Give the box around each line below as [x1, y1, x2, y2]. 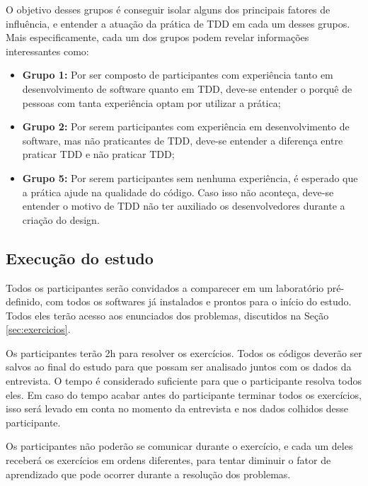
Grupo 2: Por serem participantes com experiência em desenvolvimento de [22, 119, 350, 134]
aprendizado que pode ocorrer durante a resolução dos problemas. [6, 466, 291, 481]
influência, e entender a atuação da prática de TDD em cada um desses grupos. [6, 16, 350, 30]
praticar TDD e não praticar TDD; [22, 147, 175, 162]
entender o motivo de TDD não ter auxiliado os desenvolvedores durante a [22, 198, 345, 213]
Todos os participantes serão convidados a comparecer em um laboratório [6, 280, 324, 295]
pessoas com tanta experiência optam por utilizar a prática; [22, 95, 281, 110]
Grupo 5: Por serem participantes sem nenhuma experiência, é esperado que [22, 170, 358, 185]
